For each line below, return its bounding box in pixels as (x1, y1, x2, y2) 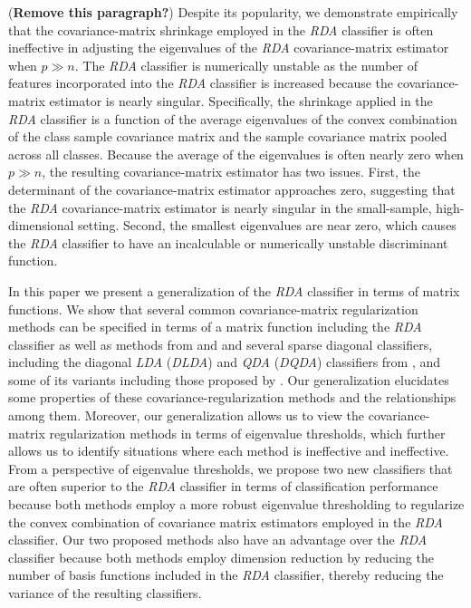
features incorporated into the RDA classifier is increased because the (8, 73, 394, 92)
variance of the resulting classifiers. (8, 584, 202, 602)
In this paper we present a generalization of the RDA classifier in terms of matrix (8, 281, 460, 300)
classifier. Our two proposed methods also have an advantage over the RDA (8, 530, 428, 549)
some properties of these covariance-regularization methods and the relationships (8, 388, 457, 407)
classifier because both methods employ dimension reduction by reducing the (8, 547, 434, 566)
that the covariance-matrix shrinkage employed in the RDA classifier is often (8, 20, 434, 39)
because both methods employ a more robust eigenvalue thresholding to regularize (8, 495, 465, 514)
